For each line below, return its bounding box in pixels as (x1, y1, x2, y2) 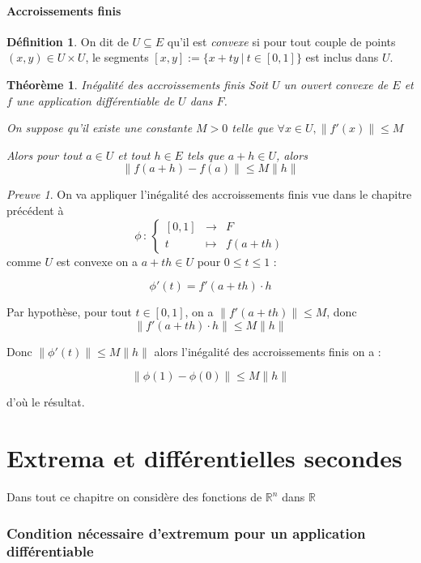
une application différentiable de (15, 92, 175, 109)
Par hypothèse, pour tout (6, 303, 132, 320)
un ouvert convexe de (283, 75, 389, 92)
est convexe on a (56, 252, 138, 269)
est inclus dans (305, 49, 379, 66)
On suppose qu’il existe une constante (6, 119, 193, 136)
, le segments (85, 49, 149, 66)
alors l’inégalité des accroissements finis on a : (154, 342, 381, 359)
